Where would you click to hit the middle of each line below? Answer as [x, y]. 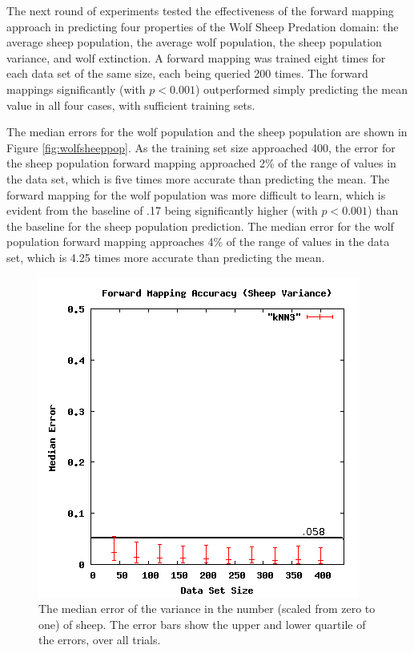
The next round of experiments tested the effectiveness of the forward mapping [200, 10]
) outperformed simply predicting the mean [301, 89]
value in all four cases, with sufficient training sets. [131, 105]
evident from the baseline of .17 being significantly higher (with [162, 210]
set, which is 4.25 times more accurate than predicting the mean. [166, 257]
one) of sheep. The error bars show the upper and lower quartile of [202, 624]
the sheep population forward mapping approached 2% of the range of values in [201, 163]
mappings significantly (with [76, 89]
